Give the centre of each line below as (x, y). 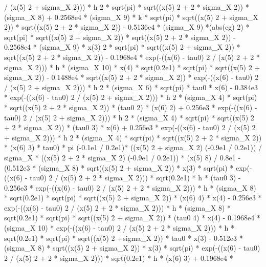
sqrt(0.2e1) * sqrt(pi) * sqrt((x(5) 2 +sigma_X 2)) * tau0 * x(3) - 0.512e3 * (124, 238)
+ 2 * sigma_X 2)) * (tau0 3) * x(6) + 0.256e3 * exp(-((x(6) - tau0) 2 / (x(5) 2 (130, 127)
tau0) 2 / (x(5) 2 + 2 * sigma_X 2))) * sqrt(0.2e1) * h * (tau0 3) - (135, 178)
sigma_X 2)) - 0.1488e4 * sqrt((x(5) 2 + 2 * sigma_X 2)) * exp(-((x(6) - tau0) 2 (131, 77)
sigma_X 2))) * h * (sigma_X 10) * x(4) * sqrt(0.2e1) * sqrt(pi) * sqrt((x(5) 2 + (132, 67)
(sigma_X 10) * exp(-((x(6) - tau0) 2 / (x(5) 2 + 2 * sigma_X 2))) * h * (119, 228)
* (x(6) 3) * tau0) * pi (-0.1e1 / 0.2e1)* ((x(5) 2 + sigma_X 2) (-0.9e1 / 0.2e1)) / (133, 147)
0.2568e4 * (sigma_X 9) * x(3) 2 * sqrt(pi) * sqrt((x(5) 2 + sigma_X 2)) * (122, 47)
